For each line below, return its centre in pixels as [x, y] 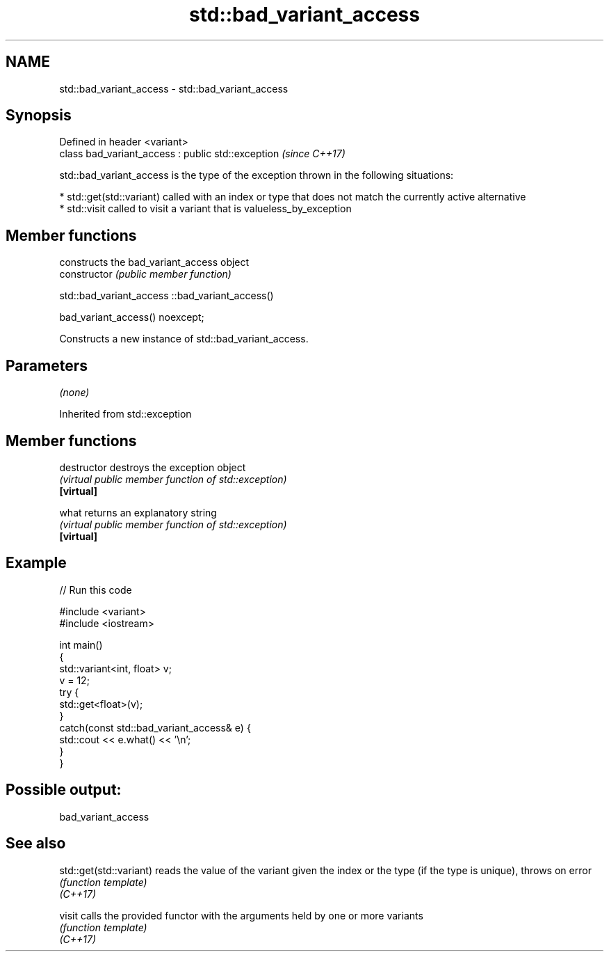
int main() [81, 644]
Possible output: [64, 790]
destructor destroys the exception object [153, 467]
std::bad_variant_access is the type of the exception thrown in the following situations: [257, 175]
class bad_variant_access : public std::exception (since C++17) [202, 154]
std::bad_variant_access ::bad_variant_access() [167, 296]
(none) [74, 393]
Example [36, 563]
